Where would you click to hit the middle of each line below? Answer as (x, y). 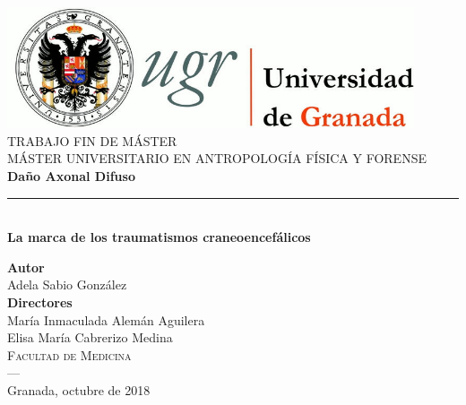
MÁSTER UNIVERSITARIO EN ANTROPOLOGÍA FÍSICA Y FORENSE (217, 158)
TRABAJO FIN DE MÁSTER (92, 140)
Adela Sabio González (67, 284)
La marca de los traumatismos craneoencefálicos (159, 237)
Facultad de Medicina (69, 354)
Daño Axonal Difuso (71, 175)
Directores (40, 302)
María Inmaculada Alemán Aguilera (106, 319)
